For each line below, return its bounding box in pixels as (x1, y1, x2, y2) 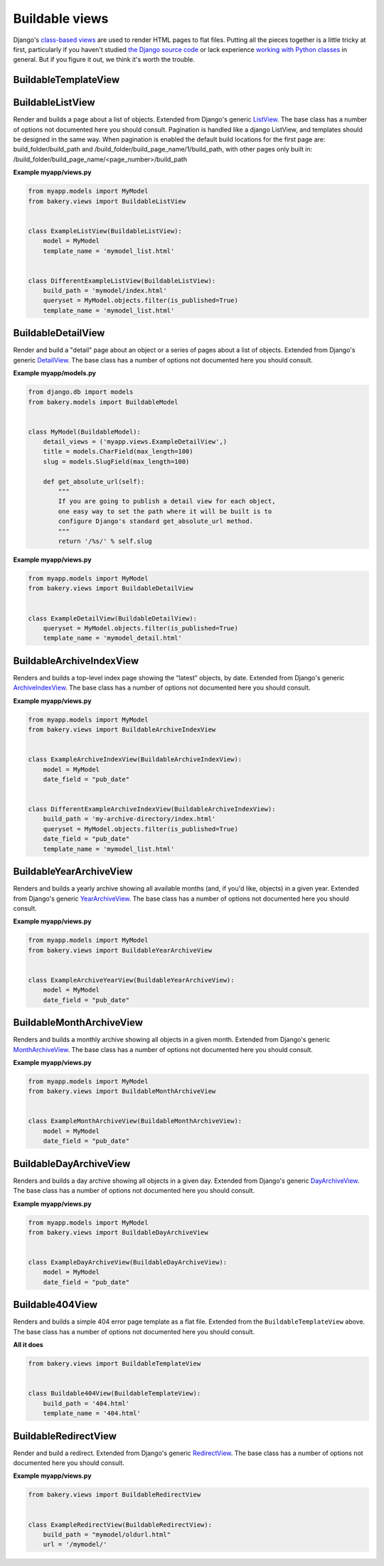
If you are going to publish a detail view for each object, (58, 498, 276, 505)
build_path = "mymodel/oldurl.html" (43, 1530, 171, 1538)
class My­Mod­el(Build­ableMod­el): (28, 427, 142, 436)
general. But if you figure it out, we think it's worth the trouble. (13, 55, 196, 64)
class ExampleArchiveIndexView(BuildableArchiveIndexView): (28, 756, 242, 763)
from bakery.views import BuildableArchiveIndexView (28, 725, 216, 734)
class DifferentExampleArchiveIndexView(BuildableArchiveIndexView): (28, 805, 276, 813)
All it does (13, 1341, 44, 1349)
